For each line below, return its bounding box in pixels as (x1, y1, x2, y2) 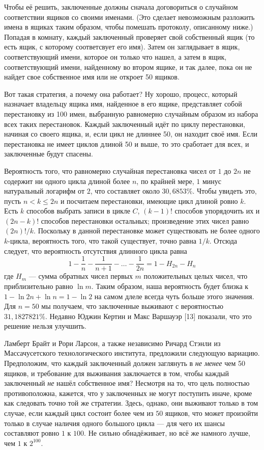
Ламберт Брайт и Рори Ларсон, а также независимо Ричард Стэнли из (4, 337, 221, 348)
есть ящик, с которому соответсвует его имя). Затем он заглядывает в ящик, (4, 41, 240, 52)
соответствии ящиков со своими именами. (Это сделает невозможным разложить (4, 11, 255, 22)
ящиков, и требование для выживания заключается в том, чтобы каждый (4, 367, 229, 378)
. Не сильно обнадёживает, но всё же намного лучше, (84, 428, 250, 438)
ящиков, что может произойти (165, 408, 258, 418)
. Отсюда (209, 235, 238, 246)
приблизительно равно (4, 280, 73, 291)
